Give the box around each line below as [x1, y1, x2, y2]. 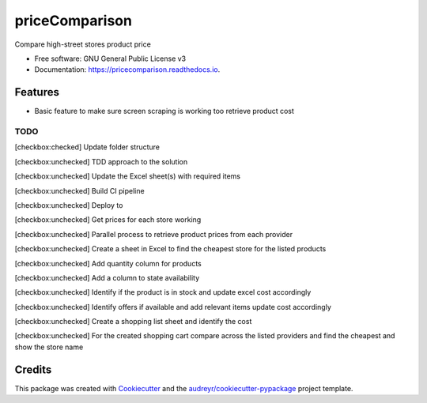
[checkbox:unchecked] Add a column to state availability [14, 273, 200, 282]
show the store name [14, 342, 84, 352]
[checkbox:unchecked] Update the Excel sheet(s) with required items [14, 171, 241, 181]
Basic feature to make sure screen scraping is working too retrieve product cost [34, 107, 294, 116]
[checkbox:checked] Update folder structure [14, 142, 161, 152]
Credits [14, 363, 52, 376]
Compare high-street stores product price [14, 40, 152, 49]
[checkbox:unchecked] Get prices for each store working [14, 215, 202, 224]
